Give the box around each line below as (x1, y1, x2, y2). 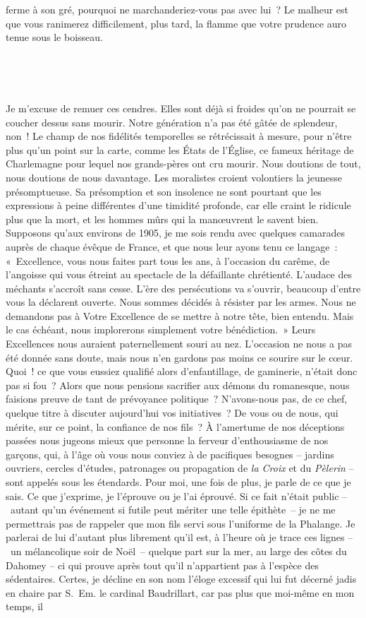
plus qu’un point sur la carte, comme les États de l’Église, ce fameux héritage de (6, 142, 354, 157)
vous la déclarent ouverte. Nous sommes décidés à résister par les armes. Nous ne (6, 295, 356, 309)
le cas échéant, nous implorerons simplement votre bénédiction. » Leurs (6, 322, 316, 337)
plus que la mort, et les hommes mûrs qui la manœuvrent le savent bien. (6, 211, 319, 226)
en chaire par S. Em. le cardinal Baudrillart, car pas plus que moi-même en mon (6, 585, 355, 600)
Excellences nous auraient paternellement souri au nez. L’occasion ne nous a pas (6, 336, 352, 351)
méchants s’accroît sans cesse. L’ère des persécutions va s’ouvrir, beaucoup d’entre (6, 280, 361, 295)
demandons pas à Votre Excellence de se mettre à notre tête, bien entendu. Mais (6, 308, 354, 323)
